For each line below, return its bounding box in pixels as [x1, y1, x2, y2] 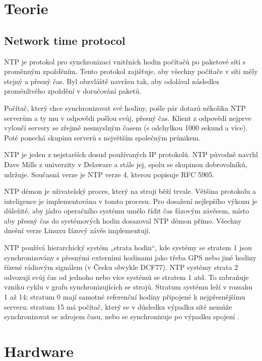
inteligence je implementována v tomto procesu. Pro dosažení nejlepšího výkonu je [4, 195, 257, 206]
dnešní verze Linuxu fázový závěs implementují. [4, 225, 151, 236]
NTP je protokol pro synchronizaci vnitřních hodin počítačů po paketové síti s [4, 56, 246, 66]
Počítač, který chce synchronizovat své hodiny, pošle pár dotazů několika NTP [4, 102, 246, 113]
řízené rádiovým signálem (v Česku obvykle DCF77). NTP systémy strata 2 [4, 262, 238, 272]
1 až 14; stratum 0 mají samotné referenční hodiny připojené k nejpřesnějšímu [4, 292, 245, 302]
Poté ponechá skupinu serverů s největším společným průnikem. [4, 132, 201, 142]
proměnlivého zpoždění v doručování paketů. [4, 86, 142, 96]
